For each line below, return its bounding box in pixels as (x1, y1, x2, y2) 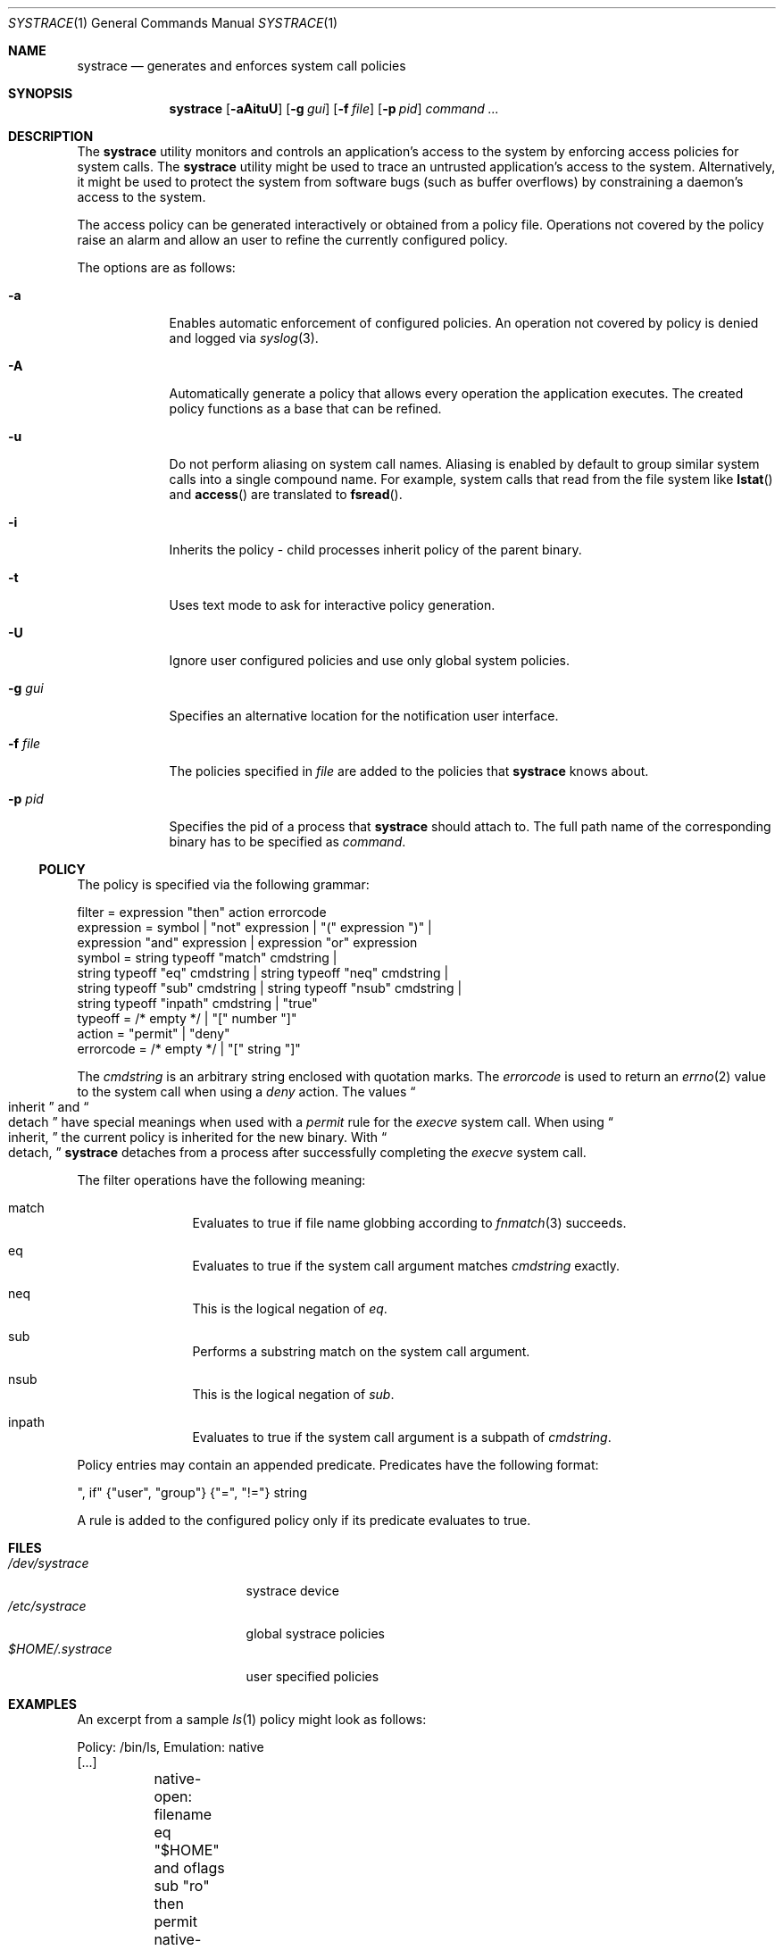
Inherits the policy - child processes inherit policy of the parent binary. (169, 542, 582, 557)
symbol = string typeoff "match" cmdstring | (77, 950, 337, 965)
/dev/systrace (8, 1555, 89, 1571)
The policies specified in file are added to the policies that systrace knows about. (169, 763, 649, 779)
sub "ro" (154, 1877, 210, 1895)
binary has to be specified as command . (169, 834, 406, 849)
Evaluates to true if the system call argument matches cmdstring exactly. (192, 1258, 621, 1273)
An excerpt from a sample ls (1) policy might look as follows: (77, 1712, 427, 1727)
